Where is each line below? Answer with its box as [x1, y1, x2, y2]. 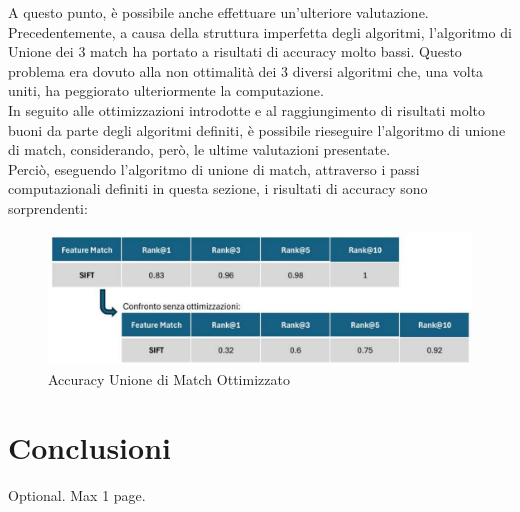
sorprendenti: [8, 197, 88, 218]
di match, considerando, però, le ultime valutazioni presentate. [8, 139, 391, 160]
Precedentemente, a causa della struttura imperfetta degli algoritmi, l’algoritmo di [8, 21, 512, 42]
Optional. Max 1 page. [8, 485, 146, 506]
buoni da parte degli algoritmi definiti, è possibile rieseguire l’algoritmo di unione [8, 119, 506, 140]
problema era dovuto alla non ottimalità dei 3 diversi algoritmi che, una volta [8, 60, 484, 81]
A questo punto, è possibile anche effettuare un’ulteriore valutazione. [8, 2, 429, 22]
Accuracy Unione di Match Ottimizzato [48, 368, 290, 389]
